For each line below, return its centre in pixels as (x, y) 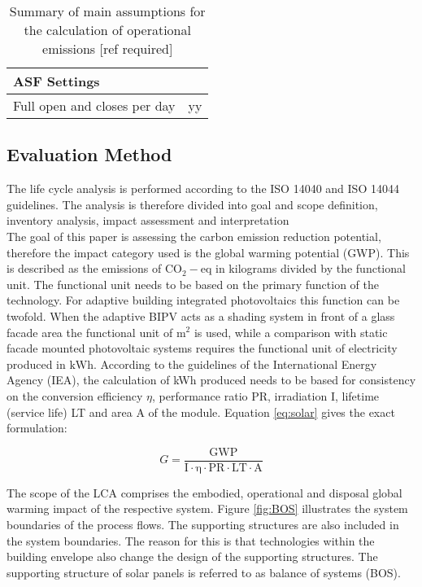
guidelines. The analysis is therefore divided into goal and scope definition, (192, 204)
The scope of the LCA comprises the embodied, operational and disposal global (204, 492)
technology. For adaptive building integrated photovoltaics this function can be (203, 300)
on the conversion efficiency (75, 395)
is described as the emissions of (84, 268)
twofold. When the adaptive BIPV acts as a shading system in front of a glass (201, 315)
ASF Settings (57, 81)
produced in (36, 364)
